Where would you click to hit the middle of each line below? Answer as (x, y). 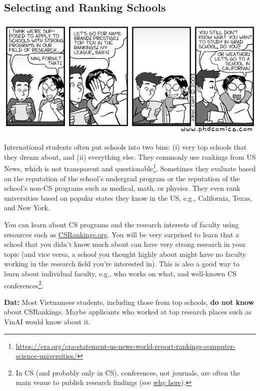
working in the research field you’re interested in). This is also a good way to (122, 264)
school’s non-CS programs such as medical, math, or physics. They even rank (122, 188)
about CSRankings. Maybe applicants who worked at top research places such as (128, 312)
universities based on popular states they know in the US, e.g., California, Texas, (128, 198)
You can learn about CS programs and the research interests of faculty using (121, 224)
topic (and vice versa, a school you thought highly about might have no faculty (125, 254)
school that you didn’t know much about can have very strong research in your (125, 244)
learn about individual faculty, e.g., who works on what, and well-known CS (120, 273)
